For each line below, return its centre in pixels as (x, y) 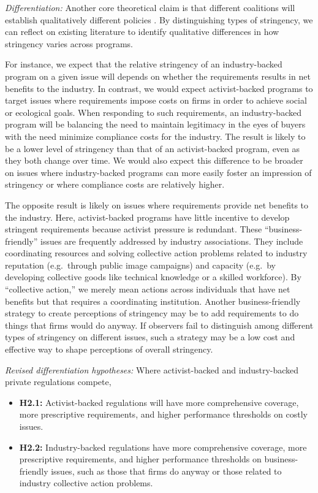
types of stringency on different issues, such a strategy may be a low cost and (150, 337)
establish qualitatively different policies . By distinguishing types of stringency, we (159, 19)
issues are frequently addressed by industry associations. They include (172, 241)
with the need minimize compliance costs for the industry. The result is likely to (155, 136)
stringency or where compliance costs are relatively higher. (115, 184)
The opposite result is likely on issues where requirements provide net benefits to (157, 204)
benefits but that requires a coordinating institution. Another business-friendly (153, 301)
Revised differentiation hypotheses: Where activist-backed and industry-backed (152, 369)
